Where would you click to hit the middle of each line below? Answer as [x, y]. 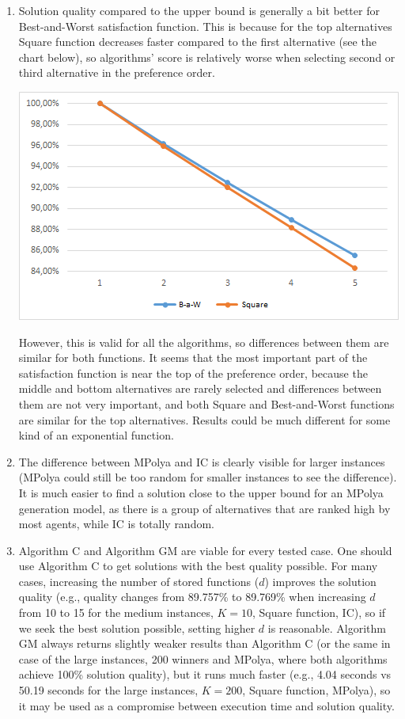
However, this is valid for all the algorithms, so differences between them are [204, 342]
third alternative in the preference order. [117, 72]
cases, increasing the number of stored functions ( [139, 581]
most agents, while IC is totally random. [116, 524]
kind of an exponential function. [96, 435]
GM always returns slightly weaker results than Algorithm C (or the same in [204, 643]
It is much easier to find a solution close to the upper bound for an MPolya [201, 492]
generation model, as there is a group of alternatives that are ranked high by [204, 508]
